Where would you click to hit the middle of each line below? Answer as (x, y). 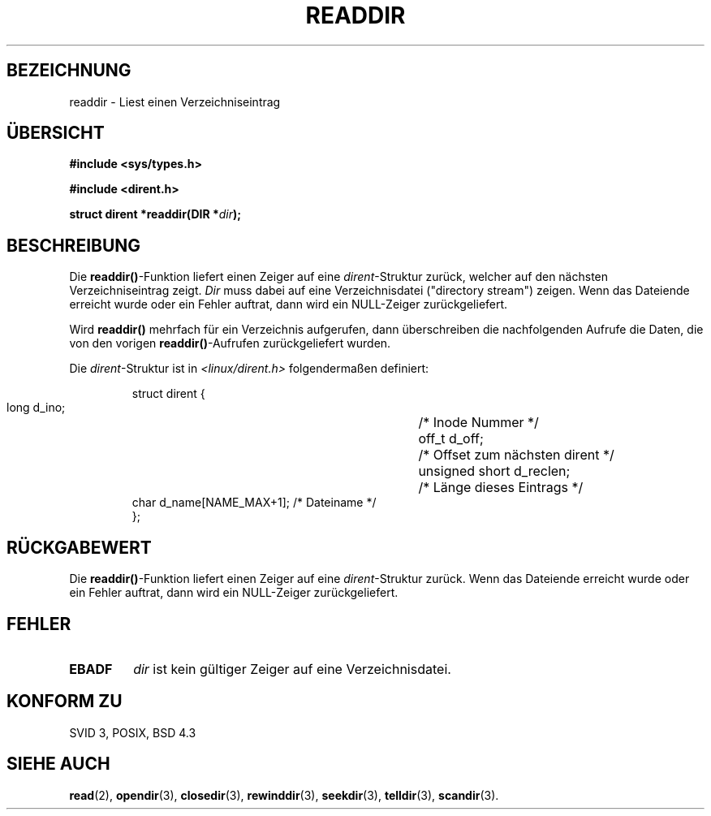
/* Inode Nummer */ (478, 423)
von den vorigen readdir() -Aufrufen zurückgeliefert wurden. (230, 343)
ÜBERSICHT (56, 133)
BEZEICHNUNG (69, 71)
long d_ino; (36, 408)
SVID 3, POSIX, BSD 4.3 (133, 732)
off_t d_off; (451, 439)
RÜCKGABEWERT (79, 547)
